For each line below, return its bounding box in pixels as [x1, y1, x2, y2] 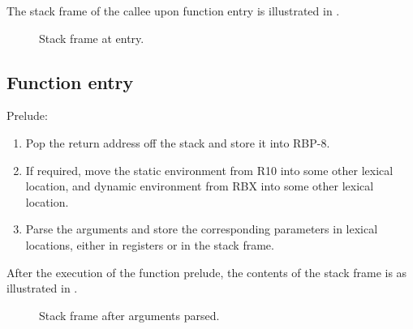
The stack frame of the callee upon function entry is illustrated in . [6, 2, 340, 19]
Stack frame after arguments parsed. [39, 306, 220, 323]
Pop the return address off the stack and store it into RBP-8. [25, 134, 330, 151]
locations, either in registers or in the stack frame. [25, 236, 274, 253]
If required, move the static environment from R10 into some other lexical [25, 161, 394, 178]
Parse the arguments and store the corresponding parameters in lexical [25, 220, 378, 237]
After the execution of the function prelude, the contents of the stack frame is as [6, 263, 407, 280]
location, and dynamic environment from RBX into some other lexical [25, 177, 374, 194]
